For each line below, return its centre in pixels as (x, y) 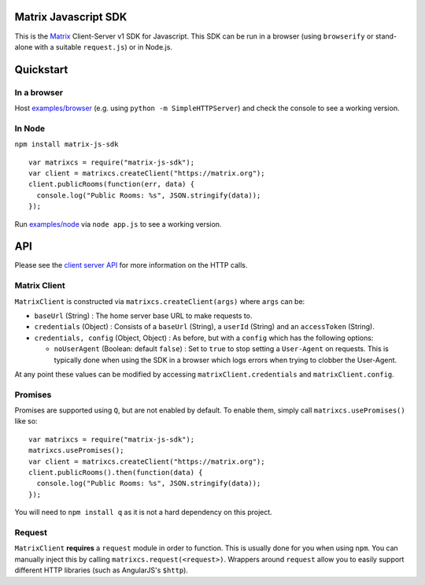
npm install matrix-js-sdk (67, 144)
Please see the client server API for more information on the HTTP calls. (131, 265)
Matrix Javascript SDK (71, 17)
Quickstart (41, 70)
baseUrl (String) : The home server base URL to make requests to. (143, 316)
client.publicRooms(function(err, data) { (112, 184)
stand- (386, 36)
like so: (26, 421)
